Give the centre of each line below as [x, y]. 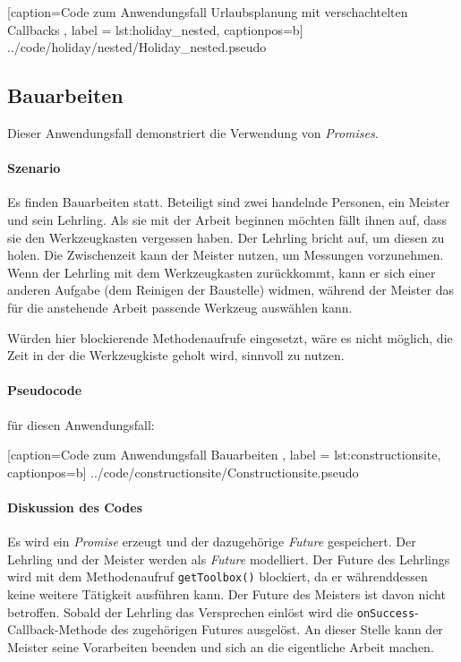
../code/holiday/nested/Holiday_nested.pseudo [137, 47]
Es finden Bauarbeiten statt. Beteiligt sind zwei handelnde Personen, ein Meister [229, 202]
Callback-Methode [57, 629]
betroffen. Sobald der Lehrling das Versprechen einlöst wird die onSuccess [211, 611]
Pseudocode [45, 390]
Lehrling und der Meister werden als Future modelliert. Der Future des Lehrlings [229, 559]
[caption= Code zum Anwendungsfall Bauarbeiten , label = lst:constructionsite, [224, 455]
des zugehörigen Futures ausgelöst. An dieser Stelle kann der [277, 629]
